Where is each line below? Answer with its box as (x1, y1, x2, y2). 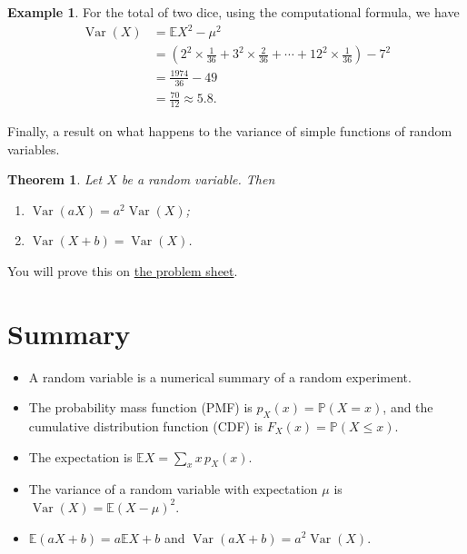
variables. (7, 139, 60, 158)
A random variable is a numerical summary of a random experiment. (28, 367, 412, 386)
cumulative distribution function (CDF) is (28, 416, 263, 435)
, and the (383, 398, 433, 417)
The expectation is (28, 447, 133, 466)
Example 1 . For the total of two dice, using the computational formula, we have (7, 3, 460, 21)
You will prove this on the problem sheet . (7, 261, 238, 280)
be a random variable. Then (121, 170, 275, 189)
